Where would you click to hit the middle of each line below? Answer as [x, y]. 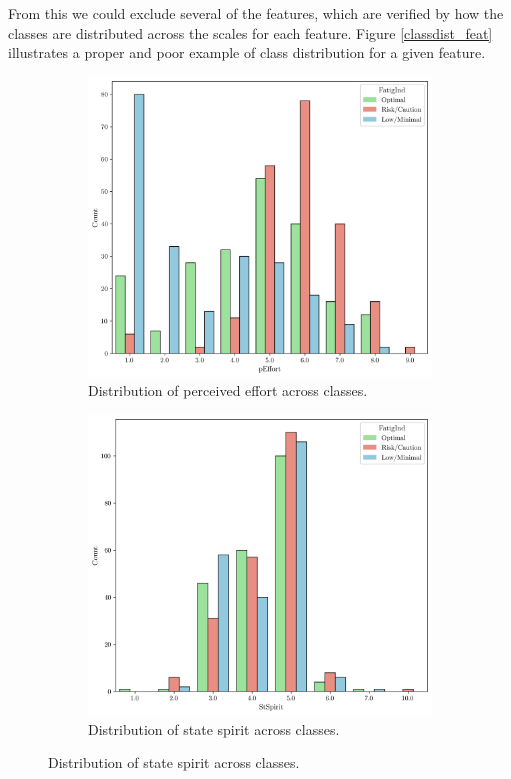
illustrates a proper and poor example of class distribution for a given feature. [247, 52]
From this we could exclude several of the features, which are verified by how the [256, 13]
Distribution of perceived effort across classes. [228, 390]
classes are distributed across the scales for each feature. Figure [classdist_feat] [250, 32]
